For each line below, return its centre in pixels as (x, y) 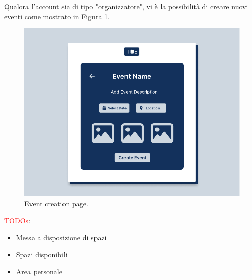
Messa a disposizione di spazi (61, 237)
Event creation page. (56, 203)
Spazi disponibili (42, 254)
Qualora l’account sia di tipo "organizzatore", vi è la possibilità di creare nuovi (126, 6)
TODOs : (18, 220)
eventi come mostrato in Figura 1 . (57, 16)
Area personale (39, 271)
